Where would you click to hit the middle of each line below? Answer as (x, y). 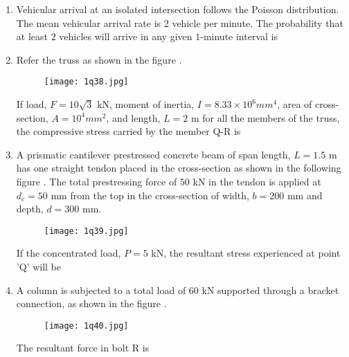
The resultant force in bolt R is (83, 348)
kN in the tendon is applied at (257, 181)
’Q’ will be (38, 267)
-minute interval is (239, 36)
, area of (295, 104)
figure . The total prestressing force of (97, 181)
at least (32, 36)
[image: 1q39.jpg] (86, 231)
